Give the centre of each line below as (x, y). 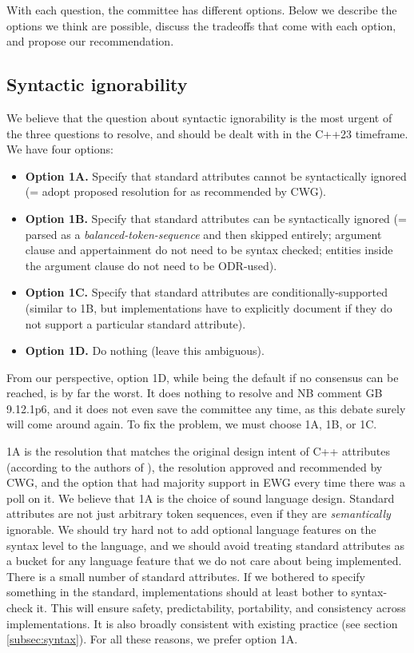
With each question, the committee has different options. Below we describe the (202, 10)
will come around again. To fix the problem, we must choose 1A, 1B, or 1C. (192, 424)
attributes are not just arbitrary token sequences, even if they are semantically (199, 514)
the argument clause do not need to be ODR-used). (151, 265)
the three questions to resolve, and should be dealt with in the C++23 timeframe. (207, 133)
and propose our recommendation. (90, 41)
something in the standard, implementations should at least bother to (177, 592)
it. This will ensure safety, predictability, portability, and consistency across (221, 608)
